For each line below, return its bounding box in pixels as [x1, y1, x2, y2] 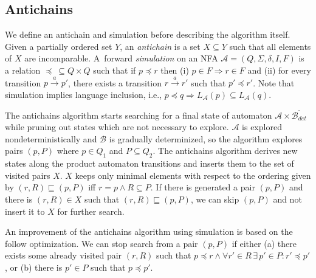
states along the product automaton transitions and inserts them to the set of [5, 157, 294, 170]
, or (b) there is [5, 260, 63, 273]
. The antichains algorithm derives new [153, 144, 298, 157]
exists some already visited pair [5, 249, 122, 262]
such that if [93, 63, 136, 76]
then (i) [160, 63, 189, 76]
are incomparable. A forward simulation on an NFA [24, 52, 218, 64]
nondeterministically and [5, 132, 97, 145]
